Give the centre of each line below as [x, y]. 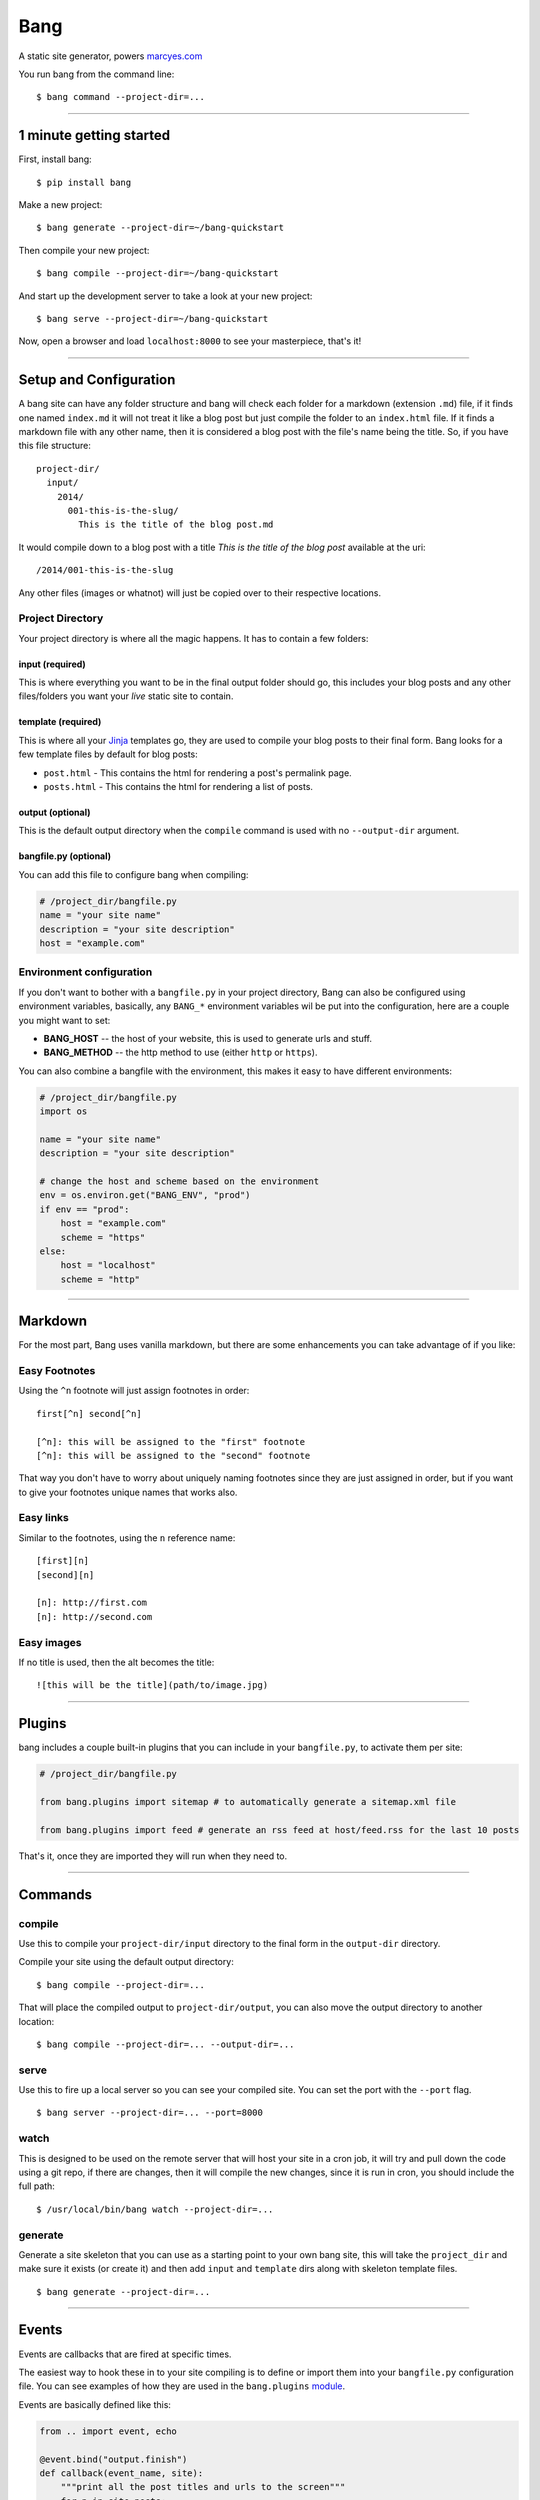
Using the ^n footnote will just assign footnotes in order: [134, 1391]
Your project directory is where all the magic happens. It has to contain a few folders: [193, 638]
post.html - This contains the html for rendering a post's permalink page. [197, 772]
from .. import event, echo [108, 2431]
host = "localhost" [108, 1265]
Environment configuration [85, 972]
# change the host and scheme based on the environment [179, 1181]
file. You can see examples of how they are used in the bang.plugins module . [182, 2386]
